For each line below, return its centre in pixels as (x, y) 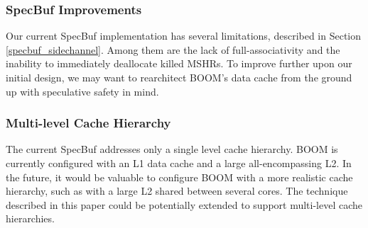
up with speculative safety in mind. (82, 91)
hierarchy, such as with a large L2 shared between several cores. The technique (177, 191)
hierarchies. (30, 218)
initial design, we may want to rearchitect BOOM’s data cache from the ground (179, 77)
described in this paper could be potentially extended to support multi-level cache (184, 204)
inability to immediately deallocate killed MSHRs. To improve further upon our (179, 63)
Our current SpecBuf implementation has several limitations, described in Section (184, 36)
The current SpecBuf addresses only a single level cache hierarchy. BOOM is (172, 149)
